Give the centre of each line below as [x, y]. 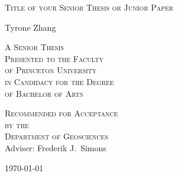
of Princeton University [51, 70]
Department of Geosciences [56, 136]
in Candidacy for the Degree [59, 81]
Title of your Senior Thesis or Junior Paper [89, 7]
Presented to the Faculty [54, 58]
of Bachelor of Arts [44, 93]
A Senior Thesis [34, 47]
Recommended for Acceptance [62, 113]
